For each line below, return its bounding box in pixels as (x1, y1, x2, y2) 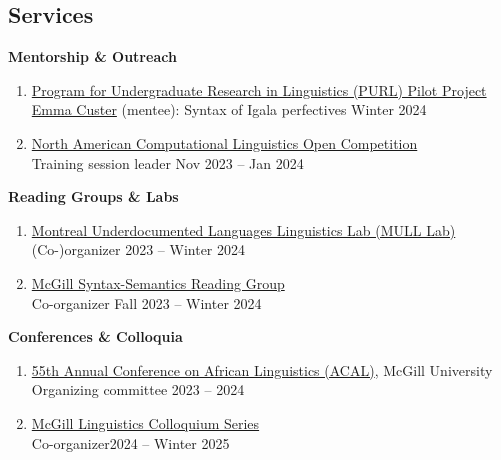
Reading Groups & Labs (8, 186, 179, 207)
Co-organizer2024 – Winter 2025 (31, 432, 230, 453)
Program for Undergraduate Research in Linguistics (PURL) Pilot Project (31, 79, 487, 100)
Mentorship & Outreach (8, 46, 177, 67)
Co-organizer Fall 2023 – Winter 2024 (31, 292, 262, 313)
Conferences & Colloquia (8, 326, 183, 347)
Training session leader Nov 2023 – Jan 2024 (31, 152, 304, 173)
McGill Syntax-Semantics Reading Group (31, 272, 285, 293)
